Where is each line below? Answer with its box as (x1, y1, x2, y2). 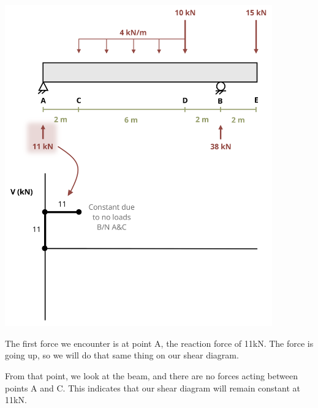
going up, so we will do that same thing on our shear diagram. (5, 349, 239, 362)
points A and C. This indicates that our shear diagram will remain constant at (5, 381, 300, 394)
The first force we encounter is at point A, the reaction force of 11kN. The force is (5, 336, 314, 349)
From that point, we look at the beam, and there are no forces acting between (5, 369, 298, 382)
